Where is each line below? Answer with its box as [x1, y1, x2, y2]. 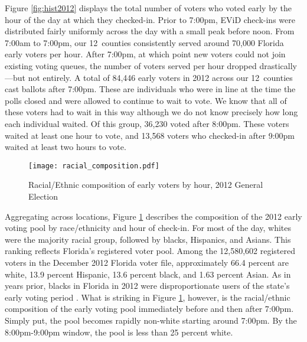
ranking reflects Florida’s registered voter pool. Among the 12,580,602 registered [5, 245, 295, 257]
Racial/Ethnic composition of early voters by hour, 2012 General [28, 178, 263, 191]
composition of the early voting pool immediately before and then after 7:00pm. [5, 302, 294, 315]
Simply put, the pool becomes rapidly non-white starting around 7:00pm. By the [5, 314, 297, 326]
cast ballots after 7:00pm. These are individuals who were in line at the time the [5, 83, 296, 95]
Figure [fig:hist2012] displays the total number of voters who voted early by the [5, 2, 292, 14]
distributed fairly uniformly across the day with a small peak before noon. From [5, 25, 295, 37]
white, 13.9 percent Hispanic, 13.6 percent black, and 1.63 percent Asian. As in [5, 268, 291, 280]
